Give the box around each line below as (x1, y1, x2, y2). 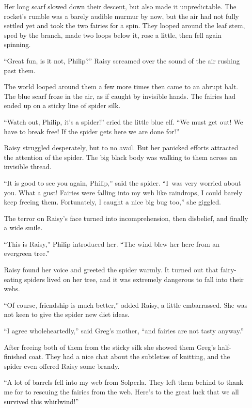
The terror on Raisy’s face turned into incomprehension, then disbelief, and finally (4, 213, 248, 223)
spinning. (4, 39, 31, 49)
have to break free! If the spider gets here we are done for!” (4, 126, 180, 136)
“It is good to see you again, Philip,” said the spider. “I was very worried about (4, 177, 241, 188)
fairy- (220, 265, 236, 275)
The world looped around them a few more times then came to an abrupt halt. (4, 81, 238, 92)
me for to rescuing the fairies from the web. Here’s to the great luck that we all (4, 387, 239, 396)
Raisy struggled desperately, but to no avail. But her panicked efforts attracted (4, 142, 238, 153)
